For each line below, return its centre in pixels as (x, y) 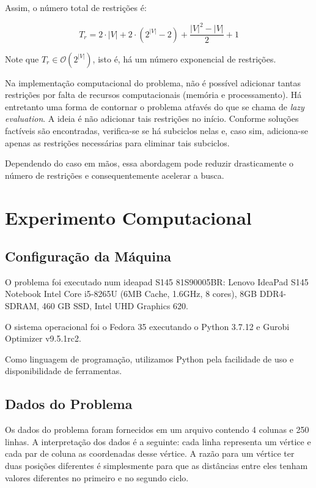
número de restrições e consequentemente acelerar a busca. (115, 175)
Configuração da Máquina (88, 256)
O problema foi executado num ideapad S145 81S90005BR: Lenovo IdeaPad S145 (157, 281)
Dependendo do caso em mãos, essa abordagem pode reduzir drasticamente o (149, 163)
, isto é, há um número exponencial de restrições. (184, 58)
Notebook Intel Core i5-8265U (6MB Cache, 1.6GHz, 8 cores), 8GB (131, 294)
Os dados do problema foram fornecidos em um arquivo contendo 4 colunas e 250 (157, 430)
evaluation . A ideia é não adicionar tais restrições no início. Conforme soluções (152, 118)
